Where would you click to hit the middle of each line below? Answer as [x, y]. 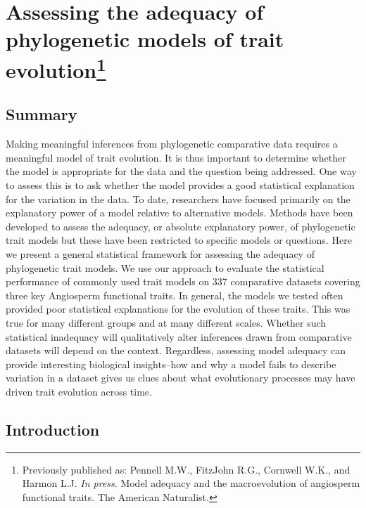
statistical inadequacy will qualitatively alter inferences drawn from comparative [179, 336]
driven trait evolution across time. [79, 391]
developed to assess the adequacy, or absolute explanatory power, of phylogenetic [181, 226]
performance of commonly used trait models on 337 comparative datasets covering [183, 281]
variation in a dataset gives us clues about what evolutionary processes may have [181, 378]
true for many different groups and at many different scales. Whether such [166, 323]
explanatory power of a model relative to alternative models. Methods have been [179, 213]
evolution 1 [56, 68]
